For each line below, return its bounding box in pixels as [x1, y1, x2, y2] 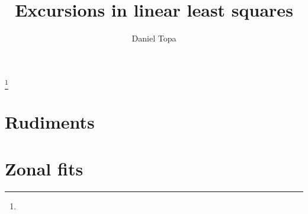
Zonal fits [5, 156, 84, 180]
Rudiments [5, 110, 95, 134]
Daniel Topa [131, 32, 177, 44]
